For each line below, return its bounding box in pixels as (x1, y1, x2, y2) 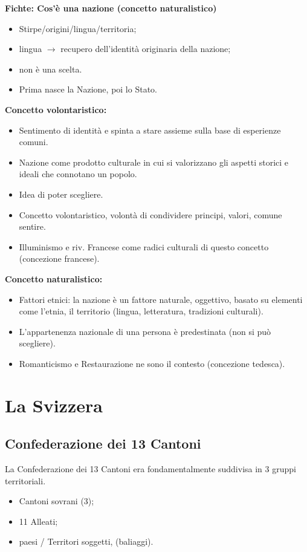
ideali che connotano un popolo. (19, 167, 137, 180)
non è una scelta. (19, 62, 82, 75)
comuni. (19, 135, 48, 148)
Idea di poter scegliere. (19, 187, 103, 200)
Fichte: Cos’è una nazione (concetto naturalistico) (5, 2, 217, 14)
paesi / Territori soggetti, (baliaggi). (19, 535, 153, 548)
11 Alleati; (19, 515, 58, 527)
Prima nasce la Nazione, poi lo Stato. (19, 83, 157, 96)
